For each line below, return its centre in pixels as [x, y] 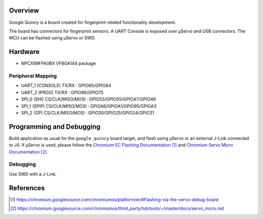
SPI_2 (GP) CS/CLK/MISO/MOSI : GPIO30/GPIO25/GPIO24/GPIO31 [88, 113]
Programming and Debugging [55, 126]
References [27, 188]
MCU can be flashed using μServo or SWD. [52, 38]
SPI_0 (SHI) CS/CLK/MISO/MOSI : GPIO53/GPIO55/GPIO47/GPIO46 [88, 99]
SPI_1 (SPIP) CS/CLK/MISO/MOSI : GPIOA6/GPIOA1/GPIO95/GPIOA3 [89, 106]
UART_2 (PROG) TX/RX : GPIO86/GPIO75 [62, 92]
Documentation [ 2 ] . [28, 152]
